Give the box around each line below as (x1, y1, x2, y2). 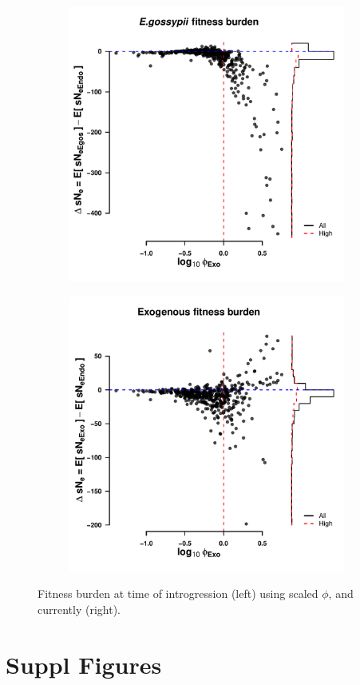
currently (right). (38, 600, 121, 617)
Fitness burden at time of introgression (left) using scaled (38, 585, 318, 602)
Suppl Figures (6, 647, 162, 680)
